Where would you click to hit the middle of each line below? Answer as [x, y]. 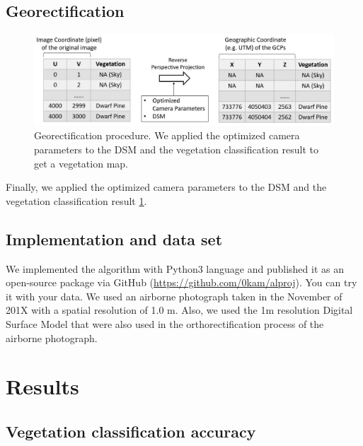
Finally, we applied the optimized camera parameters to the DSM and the [166, 187]
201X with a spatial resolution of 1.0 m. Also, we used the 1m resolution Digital [179, 310]
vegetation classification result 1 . [76, 200]
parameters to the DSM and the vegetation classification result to [176, 149]
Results [42, 386]
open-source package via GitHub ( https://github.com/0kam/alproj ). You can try [181, 282]
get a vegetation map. [81, 163]
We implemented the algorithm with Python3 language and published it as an [175, 268]
